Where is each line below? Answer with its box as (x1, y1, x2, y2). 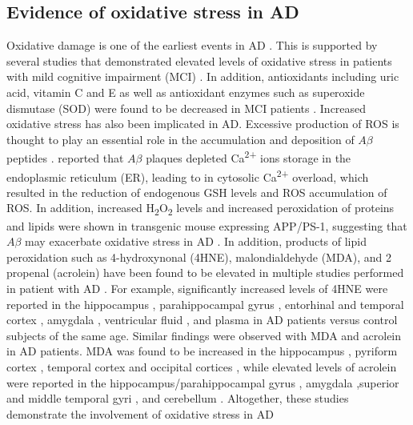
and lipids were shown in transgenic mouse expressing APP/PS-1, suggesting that (6, 217, 407, 234)
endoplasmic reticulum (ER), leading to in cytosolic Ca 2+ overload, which (6, 166, 369, 185)
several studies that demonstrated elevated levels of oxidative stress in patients (6, 52, 392, 69)
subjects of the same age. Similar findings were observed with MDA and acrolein (6, 327, 402, 343)
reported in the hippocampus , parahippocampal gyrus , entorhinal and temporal (6, 295, 404, 312)
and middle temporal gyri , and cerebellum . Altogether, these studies (6, 390, 349, 407)
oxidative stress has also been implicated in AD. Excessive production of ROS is (6, 115, 399, 132)
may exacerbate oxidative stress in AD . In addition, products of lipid (25, 233, 367, 250)
